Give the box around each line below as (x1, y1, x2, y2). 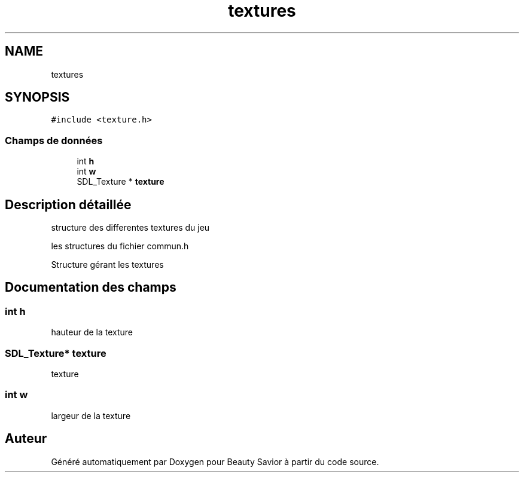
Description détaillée (5, 197, 132, 212)
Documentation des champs (5, 280, 176, 295)
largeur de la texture (51, 410, 131, 421)
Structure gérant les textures (51, 259, 164, 270)
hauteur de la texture (51, 327, 133, 338)
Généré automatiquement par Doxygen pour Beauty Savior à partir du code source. (51, 456, 379, 467)
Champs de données (5, 134, 103, 146)
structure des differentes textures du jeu (51, 222, 210, 233)
